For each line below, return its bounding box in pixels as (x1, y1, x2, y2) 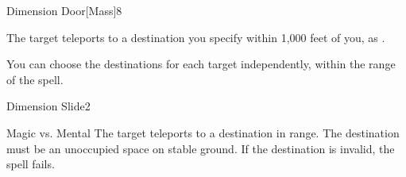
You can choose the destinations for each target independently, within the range (6, 56, 396, 72)
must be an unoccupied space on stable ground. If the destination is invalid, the (6, 140, 395, 156)
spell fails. (6, 156, 55, 172)
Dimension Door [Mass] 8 (6, 2, 122, 18)
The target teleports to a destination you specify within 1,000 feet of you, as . (6, 29, 385, 45)
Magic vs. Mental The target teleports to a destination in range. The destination (6, 124, 400, 140)
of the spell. (6, 71, 64, 87)
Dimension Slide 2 (6, 98, 91, 114)
